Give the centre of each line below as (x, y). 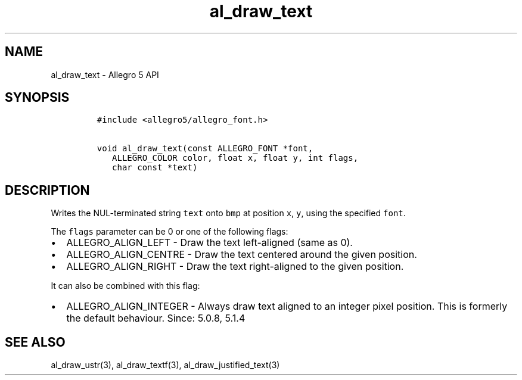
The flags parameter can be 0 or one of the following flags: (170, 232)
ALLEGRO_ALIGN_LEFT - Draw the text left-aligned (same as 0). (209, 243)
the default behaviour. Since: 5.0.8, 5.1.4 (156, 318)
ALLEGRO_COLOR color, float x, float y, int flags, (235, 158)
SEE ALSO (35, 342)
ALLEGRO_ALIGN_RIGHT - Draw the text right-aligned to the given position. (235, 267)
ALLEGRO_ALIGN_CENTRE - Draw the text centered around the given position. (242, 255)
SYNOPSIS (37, 98)
